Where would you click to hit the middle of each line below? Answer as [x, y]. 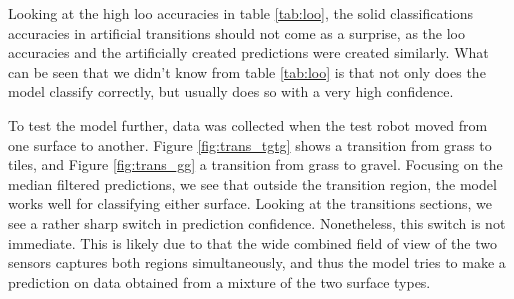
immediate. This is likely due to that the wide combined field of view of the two [252, 242]
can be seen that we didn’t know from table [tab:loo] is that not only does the [247, 71]
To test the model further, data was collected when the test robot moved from [248, 124]
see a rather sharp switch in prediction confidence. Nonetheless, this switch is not [257, 222]
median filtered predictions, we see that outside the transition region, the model [252, 183]
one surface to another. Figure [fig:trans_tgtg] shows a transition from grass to [250, 144]
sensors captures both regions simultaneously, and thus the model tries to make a [257, 262]
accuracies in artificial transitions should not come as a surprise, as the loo [236, 32]
